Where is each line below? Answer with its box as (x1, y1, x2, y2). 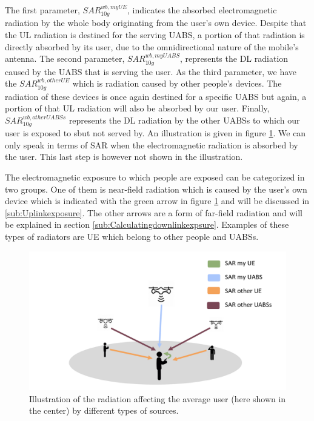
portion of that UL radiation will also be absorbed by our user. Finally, (5, 102, 270, 114)
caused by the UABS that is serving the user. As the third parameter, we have (5, 65, 297, 78)
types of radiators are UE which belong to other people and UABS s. (5, 230, 259, 242)
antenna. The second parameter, (5, 52, 125, 65)
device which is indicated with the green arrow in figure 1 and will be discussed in (5, 194, 310, 207)
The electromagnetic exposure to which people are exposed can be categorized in (5, 171, 305, 184)
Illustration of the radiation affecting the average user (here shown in (29, 392, 286, 405)
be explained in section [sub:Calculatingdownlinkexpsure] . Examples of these (5, 218, 289, 231)
